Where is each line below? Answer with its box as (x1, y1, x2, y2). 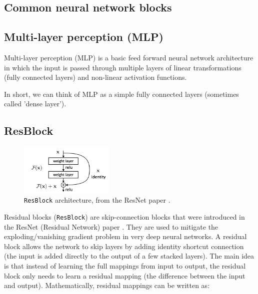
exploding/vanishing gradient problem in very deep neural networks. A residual (4, 231, 247, 242)
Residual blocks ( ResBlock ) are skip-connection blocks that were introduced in (4, 211, 245, 222)
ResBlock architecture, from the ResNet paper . (24, 195, 170, 205)
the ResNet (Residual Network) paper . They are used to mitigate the (4, 221, 218, 232)
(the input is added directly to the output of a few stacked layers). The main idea (4, 251, 254, 261)
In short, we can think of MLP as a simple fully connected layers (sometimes (4, 88, 239, 99)
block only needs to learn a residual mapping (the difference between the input (4, 270, 245, 281)
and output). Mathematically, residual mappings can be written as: (4, 280, 210, 291)
